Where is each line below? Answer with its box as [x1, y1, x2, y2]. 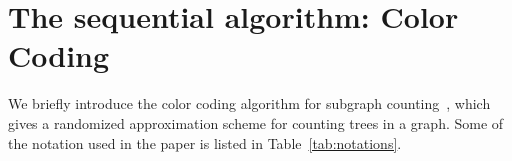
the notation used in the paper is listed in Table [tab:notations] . [8, 132, 402, 153]
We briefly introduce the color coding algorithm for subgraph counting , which [8, 93, 491, 114]
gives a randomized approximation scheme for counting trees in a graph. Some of [8, 112, 504, 133]
